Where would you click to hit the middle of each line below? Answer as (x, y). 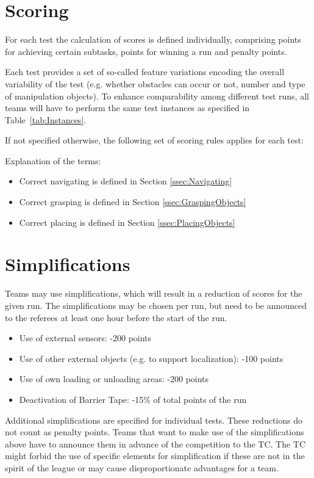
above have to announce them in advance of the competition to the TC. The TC (155, 444)
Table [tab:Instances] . (46, 119)
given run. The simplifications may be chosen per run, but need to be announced (156, 305)
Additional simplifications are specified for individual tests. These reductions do (154, 420)
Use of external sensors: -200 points (85, 338)
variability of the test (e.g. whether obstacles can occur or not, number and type (155, 83)
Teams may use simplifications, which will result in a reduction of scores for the (154, 293)
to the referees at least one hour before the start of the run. (116, 317)
